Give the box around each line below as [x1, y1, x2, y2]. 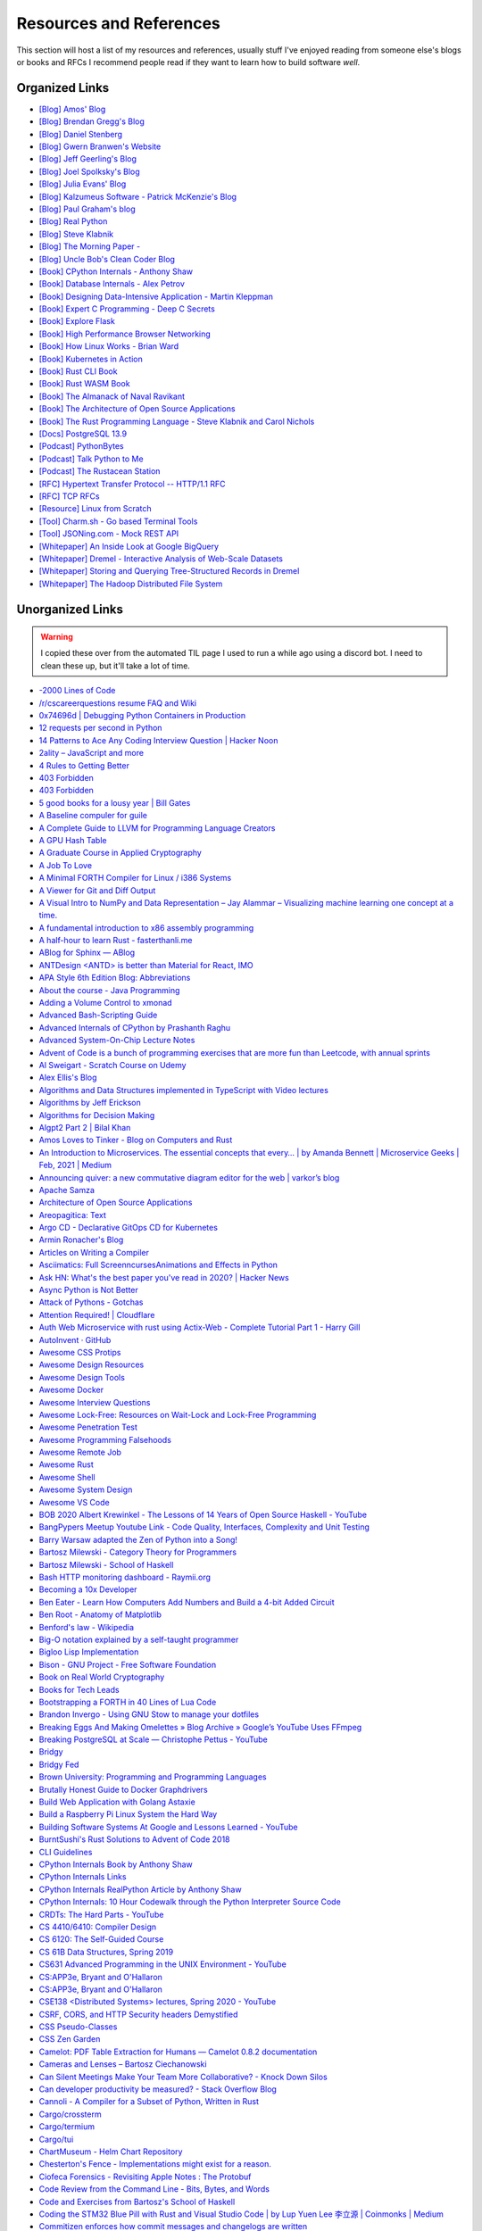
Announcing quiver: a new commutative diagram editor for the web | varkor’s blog [38, 1172, 340, 1182]
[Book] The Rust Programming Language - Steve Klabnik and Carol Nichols [38, 416, 315, 427]
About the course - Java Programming [38, 984, 180, 995]
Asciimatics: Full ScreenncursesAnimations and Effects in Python [38, 1259, 278, 1271]
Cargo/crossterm [38, 2109, 102, 2119]
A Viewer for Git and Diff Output [38, 884, 156, 896]
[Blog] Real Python [38, 216, 108, 227]
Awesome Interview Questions [38, 1397, 151, 1407]
